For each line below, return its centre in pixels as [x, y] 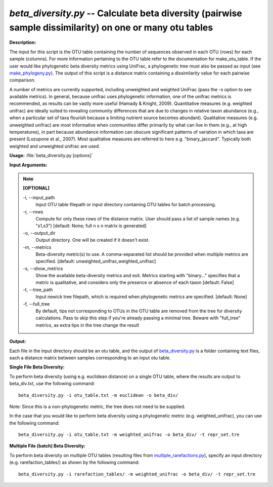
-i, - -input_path [39, 197]
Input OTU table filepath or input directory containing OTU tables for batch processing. [126, 205]
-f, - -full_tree [36, 304]
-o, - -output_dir [39, 233]
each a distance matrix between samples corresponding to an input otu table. [90, 358]
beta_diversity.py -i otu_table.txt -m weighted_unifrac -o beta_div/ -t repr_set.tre [129, 435]
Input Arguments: [28, 165]
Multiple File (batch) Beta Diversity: [48, 446]
